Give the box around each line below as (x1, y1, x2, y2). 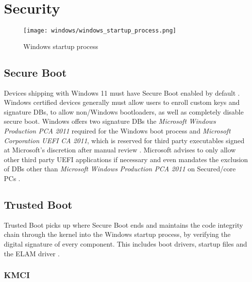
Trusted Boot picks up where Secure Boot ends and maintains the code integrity (4, 219, 243, 230)
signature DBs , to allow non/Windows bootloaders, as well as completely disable (4, 106, 244, 116)
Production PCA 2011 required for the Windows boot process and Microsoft (4, 125, 231, 135)
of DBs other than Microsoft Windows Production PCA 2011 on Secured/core (4, 164, 236, 174)
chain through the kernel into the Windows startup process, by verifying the (4, 229, 231, 239)
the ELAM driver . (4, 248, 60, 258)
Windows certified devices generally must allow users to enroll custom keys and (4, 97, 240, 107)
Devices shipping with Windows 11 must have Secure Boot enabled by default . (4, 87, 240, 98)
